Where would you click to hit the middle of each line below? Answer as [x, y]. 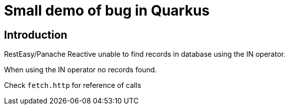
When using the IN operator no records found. [81, 70]
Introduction [36, 35]
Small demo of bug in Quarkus [107, 11]
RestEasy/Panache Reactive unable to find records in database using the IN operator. [145, 54]
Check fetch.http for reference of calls [73, 85]
